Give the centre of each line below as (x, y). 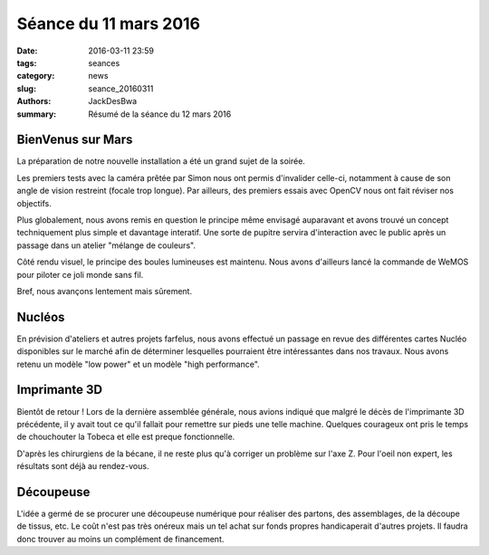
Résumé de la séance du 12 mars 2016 (160, 114)
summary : (37, 114)
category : (36, 76)
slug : (26, 88)
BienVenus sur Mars (75, 140)
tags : (27, 62)
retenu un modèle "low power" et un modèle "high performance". (138, 364)
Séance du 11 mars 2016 (109, 24)
